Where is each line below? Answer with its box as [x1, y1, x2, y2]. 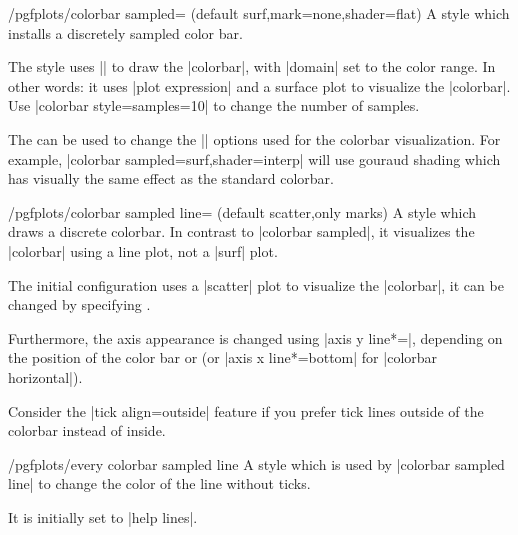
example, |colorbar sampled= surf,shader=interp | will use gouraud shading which [8, 148, 501, 169]
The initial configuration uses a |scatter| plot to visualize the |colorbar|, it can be [8, 274, 504, 295]
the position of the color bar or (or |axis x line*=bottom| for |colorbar [8, 347, 438, 368]
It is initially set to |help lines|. [8, 506, 198, 527]
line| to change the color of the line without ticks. [8, 473, 311, 494]
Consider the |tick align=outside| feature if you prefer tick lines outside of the [8, 400, 484, 421]
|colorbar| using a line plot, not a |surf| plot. [8, 240, 278, 261]
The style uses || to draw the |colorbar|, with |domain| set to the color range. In [8, 56, 496, 77]
